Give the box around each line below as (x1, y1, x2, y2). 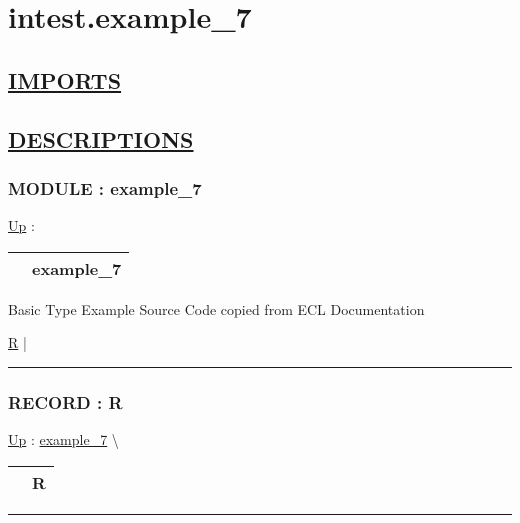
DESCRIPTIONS (8, 123, 194, 154)
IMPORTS (8, 64, 122, 95)
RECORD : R (8, 389, 123, 414)
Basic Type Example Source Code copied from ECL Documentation (8, 298, 425, 319)
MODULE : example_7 (8, 175, 202, 200)
